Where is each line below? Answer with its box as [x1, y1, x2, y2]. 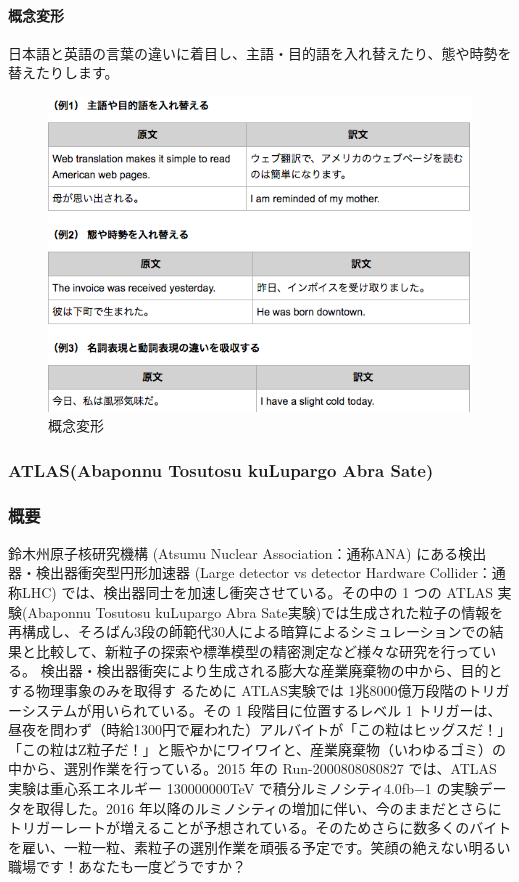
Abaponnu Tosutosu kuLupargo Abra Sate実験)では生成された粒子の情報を [27, 601, 504, 622]
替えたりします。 [8, 62, 119, 83]
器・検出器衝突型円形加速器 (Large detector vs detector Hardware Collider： [8, 562, 492, 583]
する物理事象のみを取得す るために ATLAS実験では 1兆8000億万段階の [8, 679, 468, 700]
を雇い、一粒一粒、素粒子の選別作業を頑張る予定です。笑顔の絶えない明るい [8, 836, 511, 857]
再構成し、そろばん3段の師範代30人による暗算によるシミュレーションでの [8, 621, 490, 642]
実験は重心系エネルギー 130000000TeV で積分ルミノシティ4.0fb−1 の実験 [8, 777, 479, 798]
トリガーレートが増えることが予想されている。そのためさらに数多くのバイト [8, 817, 512, 838]
